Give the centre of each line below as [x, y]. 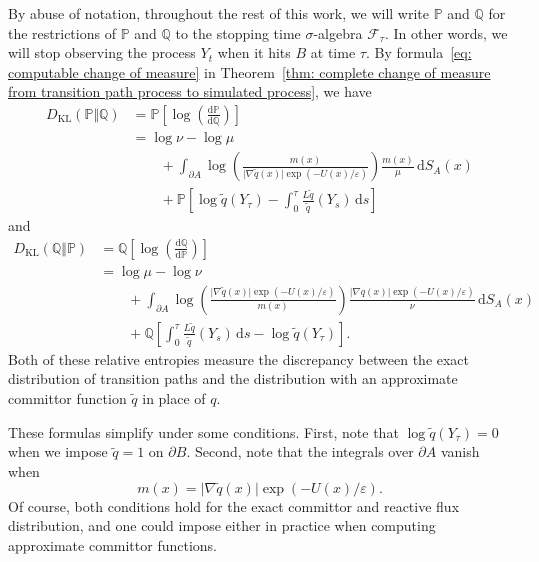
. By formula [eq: [418, 52]
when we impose [58, 451]
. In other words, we [446, 32]
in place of [174, 398]
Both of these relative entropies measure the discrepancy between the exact [239, 358]
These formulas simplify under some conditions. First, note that [203, 431]
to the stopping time [238, 32]
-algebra [338, 32]
